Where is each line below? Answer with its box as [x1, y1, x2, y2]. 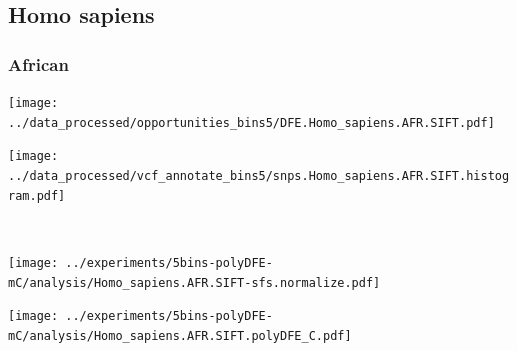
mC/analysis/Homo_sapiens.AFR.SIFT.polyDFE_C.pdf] [8, 328, 352, 343]
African [8, 51, 69, 76]
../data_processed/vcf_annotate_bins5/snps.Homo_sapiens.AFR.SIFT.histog [8, 168, 510, 183]
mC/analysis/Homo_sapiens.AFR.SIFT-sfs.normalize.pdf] [8, 275, 381, 290]
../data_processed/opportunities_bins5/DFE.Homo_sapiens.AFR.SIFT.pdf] [8, 115, 495, 130]
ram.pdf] [8, 188, 66, 203]
